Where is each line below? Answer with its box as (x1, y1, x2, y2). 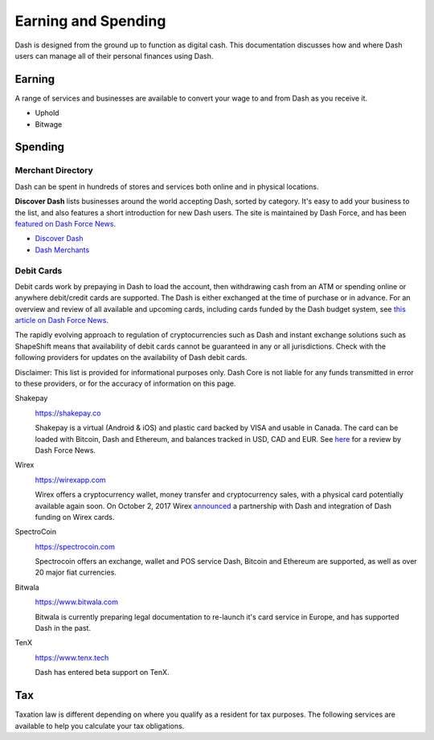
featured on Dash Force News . (14, 219, 117, 228)
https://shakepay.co (35, 408, 101, 418)
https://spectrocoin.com (35, 542, 116, 551)
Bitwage (35, 119, 63, 129)
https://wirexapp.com (35, 475, 106, 484)
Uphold (35, 108, 59, 118)
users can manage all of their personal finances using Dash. (14, 51, 214, 60)
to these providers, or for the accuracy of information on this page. (14, 378, 236, 388)
